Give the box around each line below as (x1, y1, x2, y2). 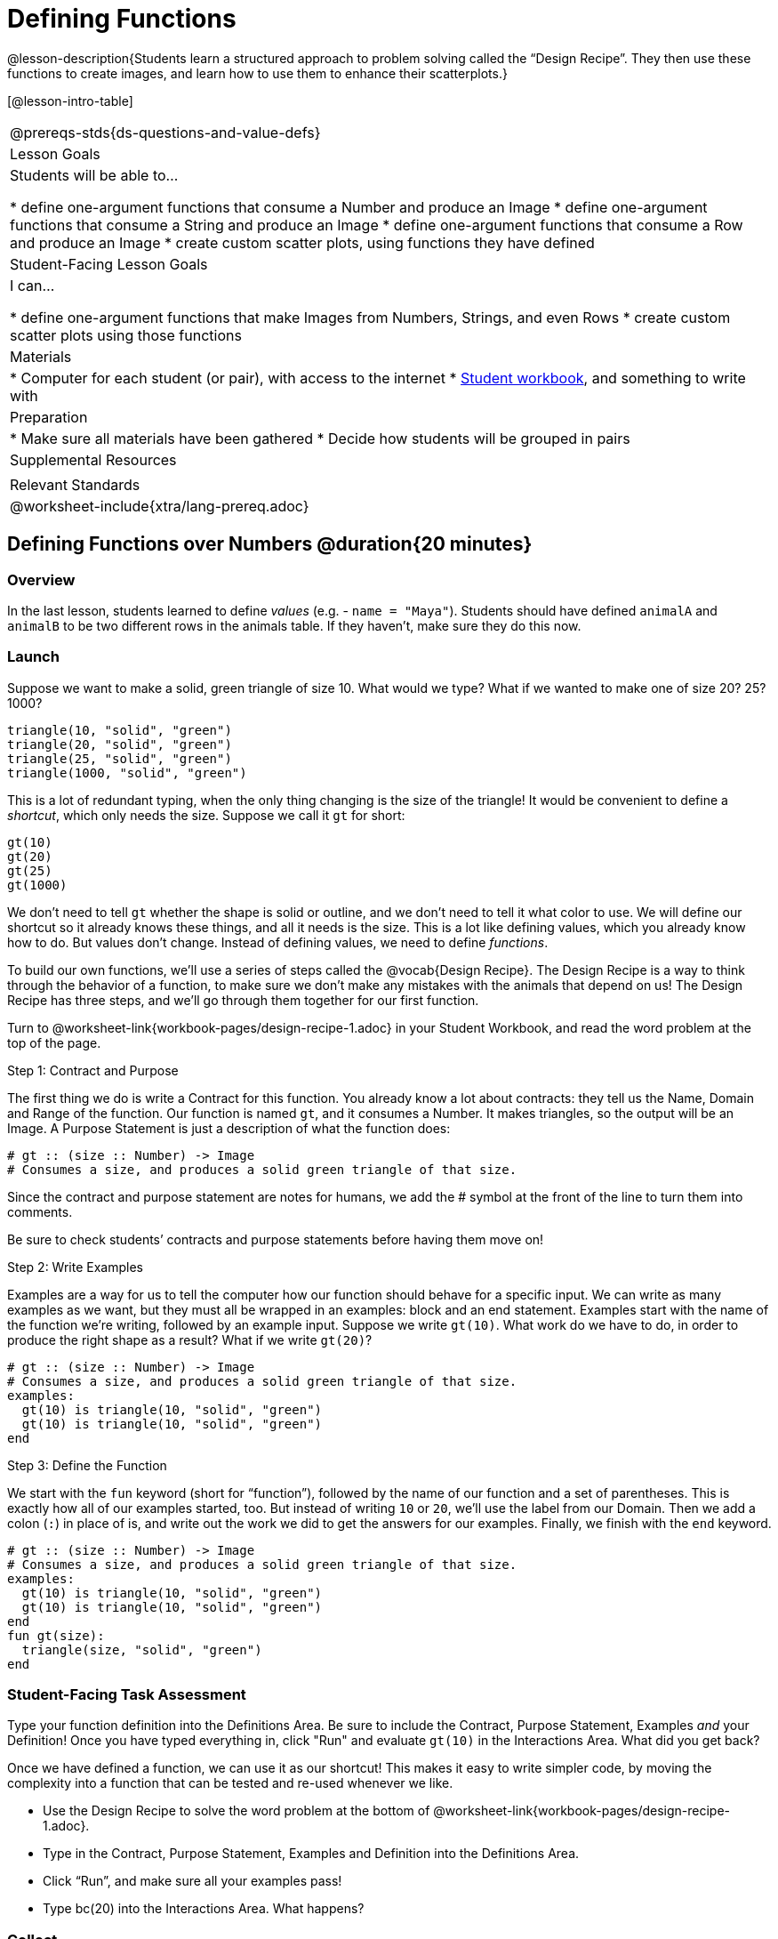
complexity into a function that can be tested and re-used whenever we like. (7, 1775, 453, 1791)
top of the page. (7, 1034, 101, 1050)
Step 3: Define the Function (7, 1457, 167, 1473)
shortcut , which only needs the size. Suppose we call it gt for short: (7, 807, 405, 823)
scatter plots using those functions (10, 326, 242, 344)
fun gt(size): (7, 1628, 105, 1643)
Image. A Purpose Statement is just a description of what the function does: (7, 1120, 451, 1136)
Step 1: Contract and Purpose (7, 1062, 179, 1078)
